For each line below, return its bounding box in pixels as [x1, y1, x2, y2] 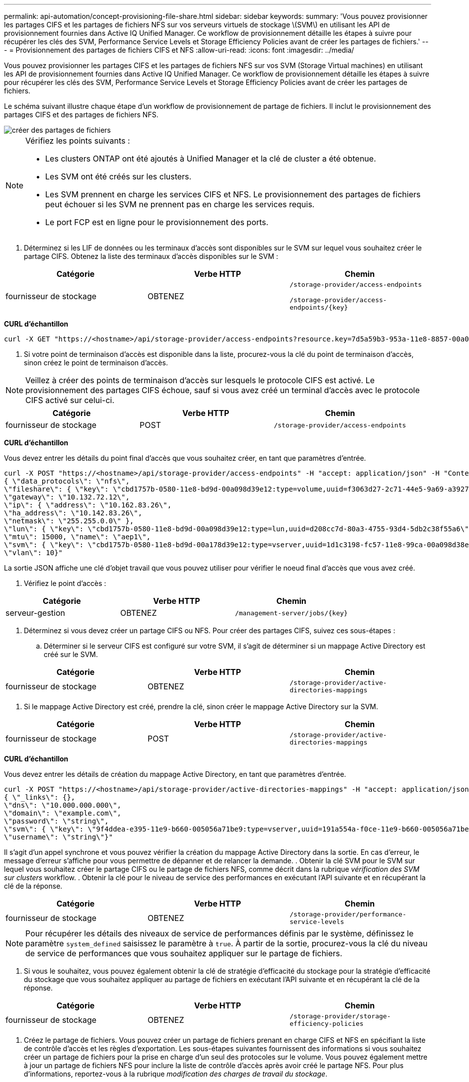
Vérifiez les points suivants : [25, 136, 130, 146]
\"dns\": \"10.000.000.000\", [4, 801, 122, 809]
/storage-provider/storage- [289, 1012, 391, 1020]
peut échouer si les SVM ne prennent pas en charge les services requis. [45, 199, 314, 209]
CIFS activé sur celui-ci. [25, 395, 115, 405]
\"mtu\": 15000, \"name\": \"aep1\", [4, 533, 151, 541]
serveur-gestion [5, 608, 66, 618]
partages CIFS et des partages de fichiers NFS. [4, 110, 158, 119]
